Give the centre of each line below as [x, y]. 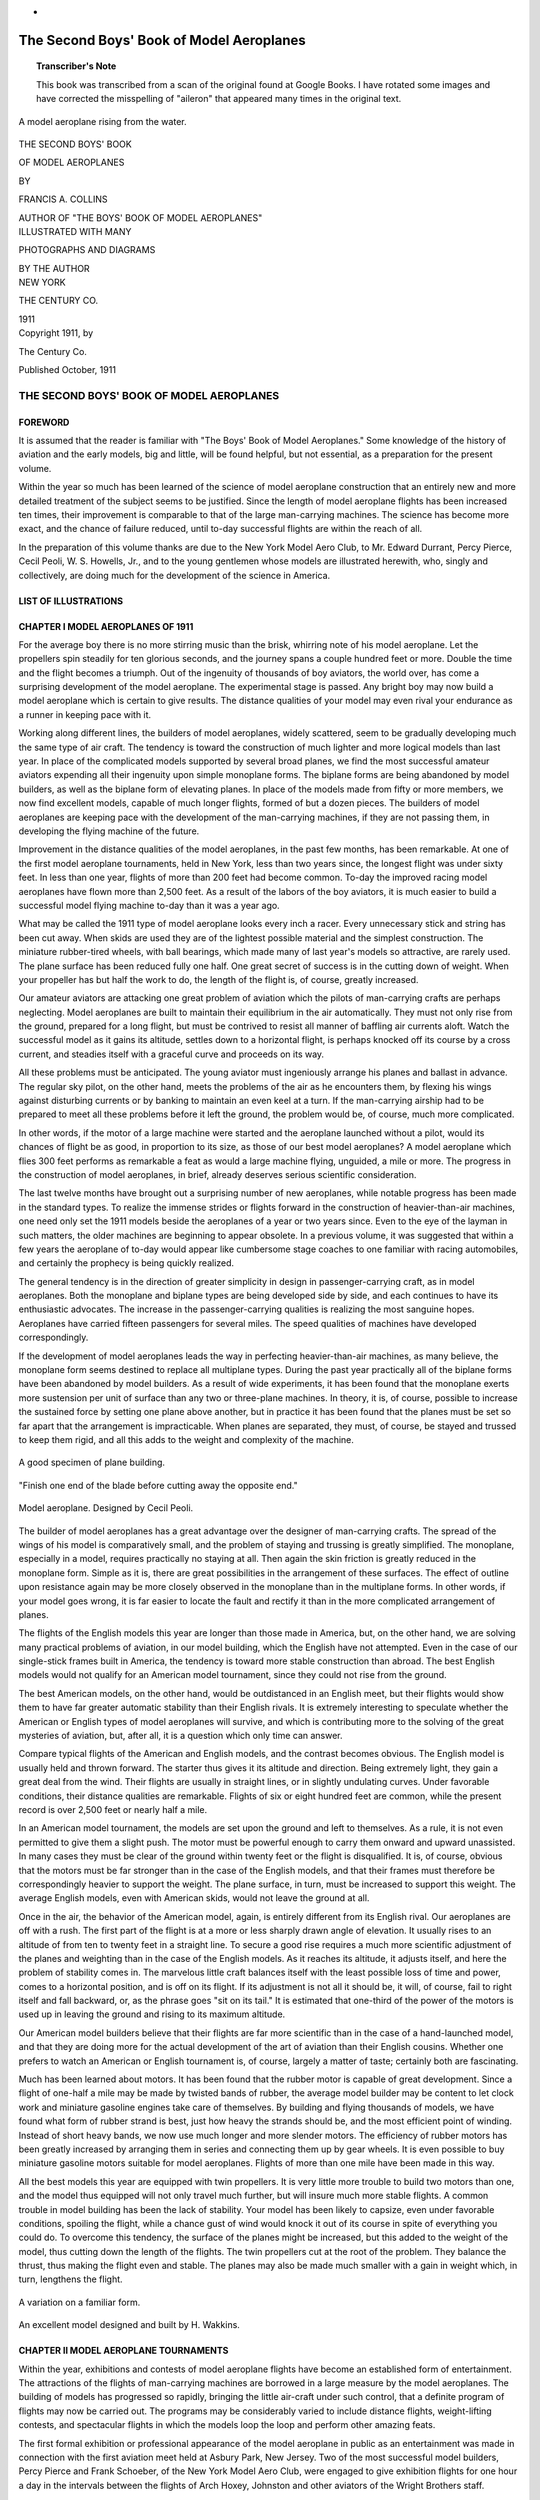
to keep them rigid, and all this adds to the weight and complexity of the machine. [186, 1439]
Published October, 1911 [67, 370]
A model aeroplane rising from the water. [102, 121]
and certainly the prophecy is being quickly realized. [126, 1263]
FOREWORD [44, 422]
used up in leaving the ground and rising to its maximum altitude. [152, 2014]
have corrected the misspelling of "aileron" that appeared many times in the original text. [219, 99]
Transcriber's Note [76, 66]
